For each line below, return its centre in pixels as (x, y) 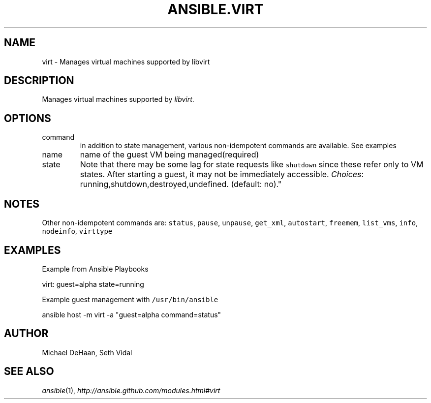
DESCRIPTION (39, 81)
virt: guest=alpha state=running (93, 284)
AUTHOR (26, 334)
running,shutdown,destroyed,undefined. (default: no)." (181, 184)
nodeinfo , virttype (77, 231)
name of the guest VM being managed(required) (169, 155)
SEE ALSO (29, 372)
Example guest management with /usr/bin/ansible (130, 299)
